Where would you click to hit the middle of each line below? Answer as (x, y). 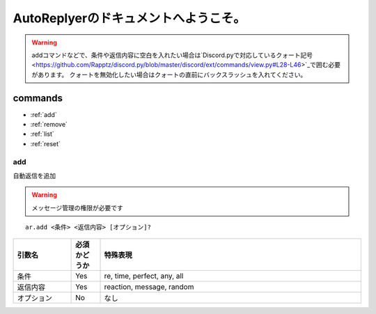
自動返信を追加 (34, 175)
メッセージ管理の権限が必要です (77, 207)
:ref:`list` (42, 134)
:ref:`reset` (45, 143)
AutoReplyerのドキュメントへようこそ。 (130, 18)
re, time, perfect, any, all (144, 276)
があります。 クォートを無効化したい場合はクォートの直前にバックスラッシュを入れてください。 (169, 74)
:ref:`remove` (49, 125)
